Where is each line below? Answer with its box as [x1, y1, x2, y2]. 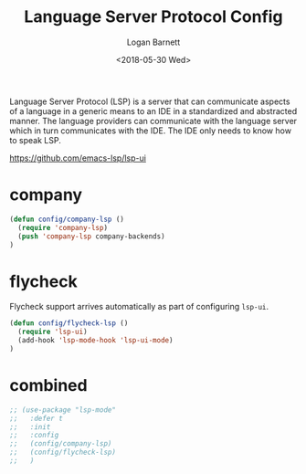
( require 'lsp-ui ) [17, 327, 89, 337]
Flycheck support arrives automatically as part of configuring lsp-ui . [9, 301, 269, 312]
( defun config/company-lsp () [9, 215, 125, 224]
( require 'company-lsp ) [17, 223, 108, 232]
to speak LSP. [9, 134, 61, 145]
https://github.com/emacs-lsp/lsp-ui [9, 153, 146, 163]
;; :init [9, 422, 51, 431]
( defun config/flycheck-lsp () [9, 319, 129, 328]
